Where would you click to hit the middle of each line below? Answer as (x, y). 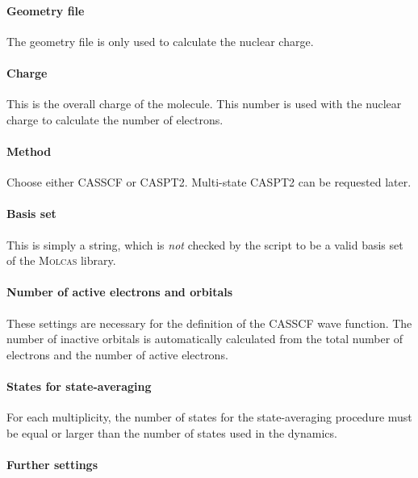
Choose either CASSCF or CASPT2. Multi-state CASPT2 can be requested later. (209, 182)
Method (29, 151)
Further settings (52, 464)
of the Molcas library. (61, 260)
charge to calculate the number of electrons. (115, 119)
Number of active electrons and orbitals (120, 292)
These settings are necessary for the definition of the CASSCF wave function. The (209, 323)
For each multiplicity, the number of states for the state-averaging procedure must (209, 417)
